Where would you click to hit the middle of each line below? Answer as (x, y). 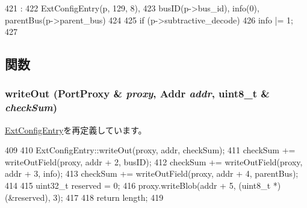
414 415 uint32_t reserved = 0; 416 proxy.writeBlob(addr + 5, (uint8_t (138, 185)
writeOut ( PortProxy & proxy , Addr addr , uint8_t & (137, 93)
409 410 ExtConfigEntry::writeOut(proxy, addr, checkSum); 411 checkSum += (150, 150)
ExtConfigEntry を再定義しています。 (76, 130)
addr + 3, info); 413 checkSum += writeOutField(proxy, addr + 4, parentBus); (152, 173)
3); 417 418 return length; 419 (108, 197)
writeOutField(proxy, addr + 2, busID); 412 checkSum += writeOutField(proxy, (154, 161)
